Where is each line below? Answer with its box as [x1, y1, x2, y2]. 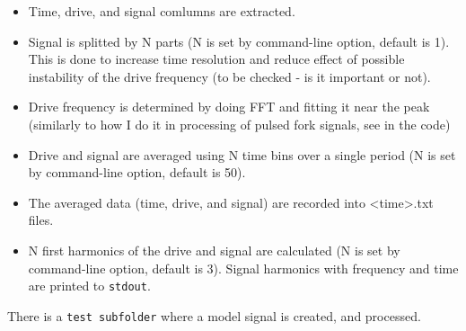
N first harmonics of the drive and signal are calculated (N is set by [28, 240, 400, 259]
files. [28, 210, 54, 229]
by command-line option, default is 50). [28, 163, 246, 182]
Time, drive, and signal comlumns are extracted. [28, 2, 295, 20]
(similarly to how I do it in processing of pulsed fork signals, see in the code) [28, 114, 451, 133]
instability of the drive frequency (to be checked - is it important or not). [28, 67, 431, 85]
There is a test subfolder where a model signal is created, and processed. [7, 306, 421, 325]
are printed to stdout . [28, 276, 151, 295]
